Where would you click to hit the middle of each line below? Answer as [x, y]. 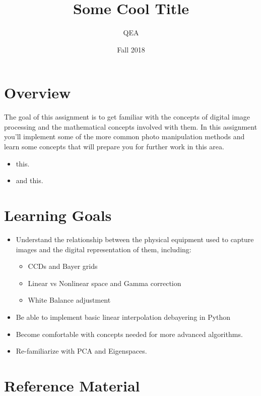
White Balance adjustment [69, 300]
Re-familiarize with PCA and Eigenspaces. [81, 351]
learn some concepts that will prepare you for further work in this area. [114, 147]
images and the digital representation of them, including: [104, 249]
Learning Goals [58, 215]
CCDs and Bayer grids [63, 266]
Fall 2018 [131, 49]
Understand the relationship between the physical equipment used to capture [135, 239]
